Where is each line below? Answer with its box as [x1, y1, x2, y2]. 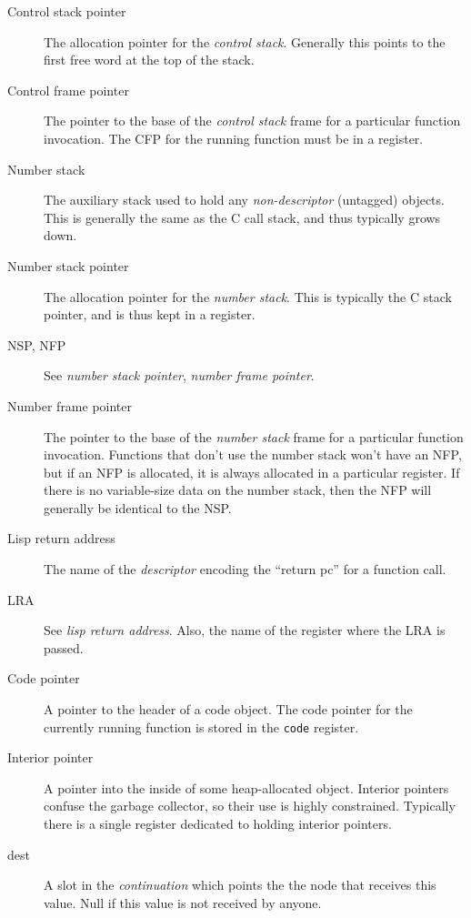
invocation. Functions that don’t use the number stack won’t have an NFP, [44, 445, 462, 464]
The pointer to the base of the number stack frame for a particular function [44, 427, 464, 446]
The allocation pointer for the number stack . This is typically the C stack [44, 287, 452, 306]
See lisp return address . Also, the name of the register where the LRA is [44, 620, 446, 640]
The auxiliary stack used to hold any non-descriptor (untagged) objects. [44, 190, 445, 209]
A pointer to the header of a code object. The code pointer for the [44, 700, 413, 719]
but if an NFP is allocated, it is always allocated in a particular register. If [44, 462, 460, 481]
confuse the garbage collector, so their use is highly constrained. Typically [44, 796, 456, 815]
